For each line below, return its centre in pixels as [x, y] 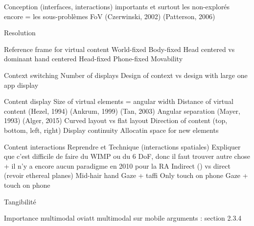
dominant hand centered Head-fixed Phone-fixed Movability [93, 59]
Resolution [20, 33]
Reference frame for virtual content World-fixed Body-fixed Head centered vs [119, 49]
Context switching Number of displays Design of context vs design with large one [126, 75]
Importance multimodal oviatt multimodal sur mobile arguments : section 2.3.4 [123, 218]
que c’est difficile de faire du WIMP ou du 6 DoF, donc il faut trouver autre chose [127, 156]
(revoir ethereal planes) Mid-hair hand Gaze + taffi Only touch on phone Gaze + [126, 175]
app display [21, 85]
